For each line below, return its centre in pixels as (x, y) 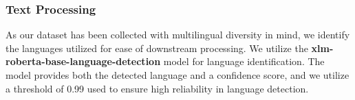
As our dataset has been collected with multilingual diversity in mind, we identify (178, 35)
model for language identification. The (244, 61)
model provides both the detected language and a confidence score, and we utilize (177, 75)
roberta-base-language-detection (83, 61)
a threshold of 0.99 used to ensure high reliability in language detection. (157, 88)
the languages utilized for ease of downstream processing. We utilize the (157, 48)
